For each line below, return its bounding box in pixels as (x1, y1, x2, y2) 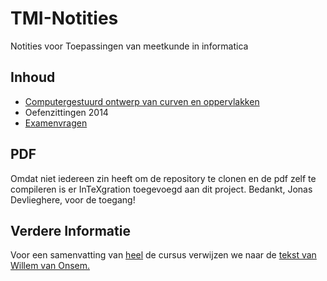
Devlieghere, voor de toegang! (10, 193, 136, 206)
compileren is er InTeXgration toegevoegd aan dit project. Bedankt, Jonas (10, 183, 313, 195)
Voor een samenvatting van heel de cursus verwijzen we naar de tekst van (10, 249, 317, 261)
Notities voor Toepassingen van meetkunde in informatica (10, 40, 249, 52)
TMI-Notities (10, 7, 119, 30)
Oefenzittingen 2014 (24, 106, 109, 118)
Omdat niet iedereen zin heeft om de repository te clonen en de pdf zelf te (10, 172, 317, 184)
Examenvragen (24, 117, 88, 129)
